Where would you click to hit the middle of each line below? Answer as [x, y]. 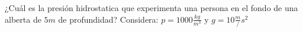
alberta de [23, 19]
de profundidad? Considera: [108, 19]
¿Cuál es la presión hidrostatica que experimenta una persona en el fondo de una [151, 8]
